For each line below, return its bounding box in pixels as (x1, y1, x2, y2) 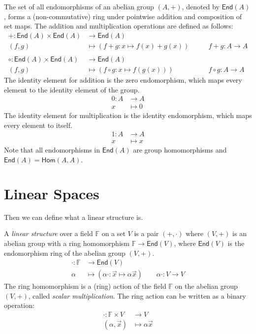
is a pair (134, 228, 159, 239)
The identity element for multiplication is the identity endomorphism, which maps (4, 110, 252, 121)
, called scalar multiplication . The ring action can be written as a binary (28, 290, 246, 301)
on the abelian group (175, 281, 238, 291)
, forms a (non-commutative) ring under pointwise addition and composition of (4, 11, 242, 21)
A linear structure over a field (4, 228, 93, 239)
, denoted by (182, 1, 220, 11)
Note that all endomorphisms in (4, 145, 100, 155)
